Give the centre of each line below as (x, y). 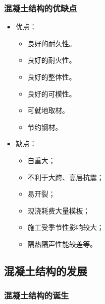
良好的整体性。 (52, 77)
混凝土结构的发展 (46, 270)
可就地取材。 (48, 110)
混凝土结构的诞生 (36, 295)
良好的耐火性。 (52, 60)
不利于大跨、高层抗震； (66, 177)
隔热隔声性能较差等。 (62, 244)
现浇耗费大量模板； (59, 210)
